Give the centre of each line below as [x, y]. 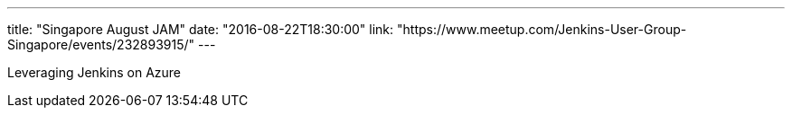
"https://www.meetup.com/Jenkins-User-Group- [542, 29]
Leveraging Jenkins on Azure [94, 72]
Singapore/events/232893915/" [101, 44]
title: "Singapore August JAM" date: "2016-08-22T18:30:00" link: [201, 29]
